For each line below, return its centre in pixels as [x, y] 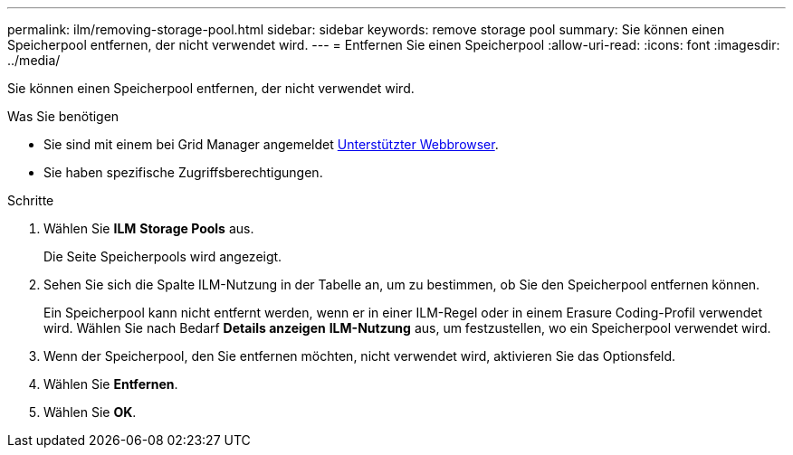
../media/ [34, 60]
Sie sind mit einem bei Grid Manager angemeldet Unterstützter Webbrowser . [271, 144]
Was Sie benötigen [63, 116]
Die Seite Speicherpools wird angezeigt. [163, 256]
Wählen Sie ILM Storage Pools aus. [149, 228]
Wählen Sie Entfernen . [111, 384]
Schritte [31, 200]
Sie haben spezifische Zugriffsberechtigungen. [183, 172]
